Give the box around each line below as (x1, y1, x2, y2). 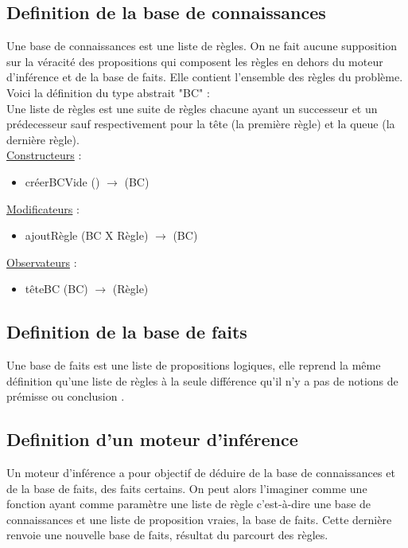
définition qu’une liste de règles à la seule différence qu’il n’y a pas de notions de (6, 372, 398, 389)
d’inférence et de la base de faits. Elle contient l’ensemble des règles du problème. (6, 68, 403, 85)
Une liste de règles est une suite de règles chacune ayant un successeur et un (6, 100, 378, 116)
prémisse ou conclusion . (6, 388, 125, 405)
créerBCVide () (25, 173, 100, 190)
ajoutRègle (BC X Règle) (25, 227, 149, 244)
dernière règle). (6, 131, 80, 147)
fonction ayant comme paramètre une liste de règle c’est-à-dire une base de (6, 495, 371, 512)
